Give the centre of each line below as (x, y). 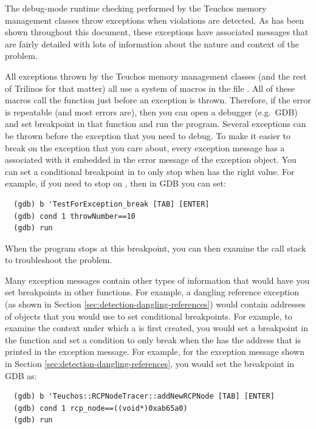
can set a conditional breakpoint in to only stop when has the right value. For (150, 171)
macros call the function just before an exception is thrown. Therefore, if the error (158, 100)
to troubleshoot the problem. (59, 260)
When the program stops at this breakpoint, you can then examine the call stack (156, 248)
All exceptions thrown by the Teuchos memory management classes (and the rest (156, 76)
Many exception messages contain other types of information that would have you (157, 280)
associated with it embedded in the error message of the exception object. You (151, 160)
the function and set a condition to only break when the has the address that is (153, 339)
